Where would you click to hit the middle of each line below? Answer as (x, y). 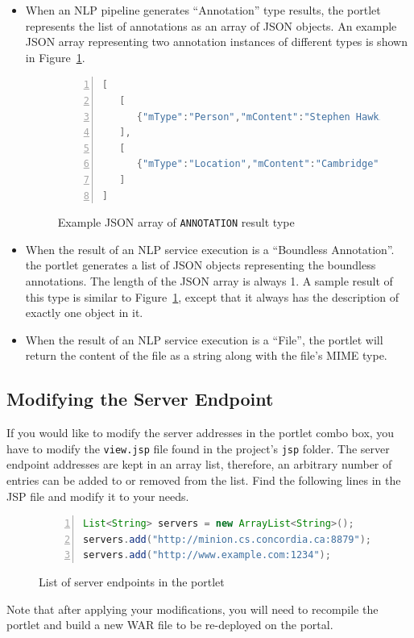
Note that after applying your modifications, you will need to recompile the (193, 609)
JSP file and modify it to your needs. (98, 496)
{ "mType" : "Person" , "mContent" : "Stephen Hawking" (269, 117)
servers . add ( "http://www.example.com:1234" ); (207, 555)
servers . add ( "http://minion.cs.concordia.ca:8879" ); (227, 539)
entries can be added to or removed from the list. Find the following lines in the (204, 480)
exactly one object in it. (84, 313)
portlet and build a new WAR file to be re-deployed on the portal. (170, 625)
